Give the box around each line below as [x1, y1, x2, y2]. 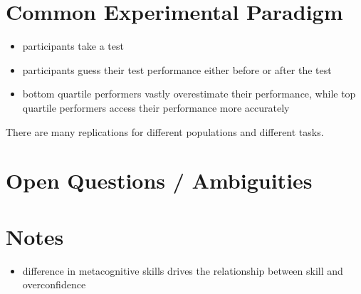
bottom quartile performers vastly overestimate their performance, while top [22, 86, 356, 101]
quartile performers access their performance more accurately [22, 100, 290, 115]
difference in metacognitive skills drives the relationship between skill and [22, 263, 343, 278]
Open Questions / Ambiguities [6, 166, 313, 195]
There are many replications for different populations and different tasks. [6, 124, 324, 139]
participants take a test [22, 38, 124, 53]
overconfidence [22, 277, 86, 292]
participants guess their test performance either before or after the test [22, 62, 332, 77]
